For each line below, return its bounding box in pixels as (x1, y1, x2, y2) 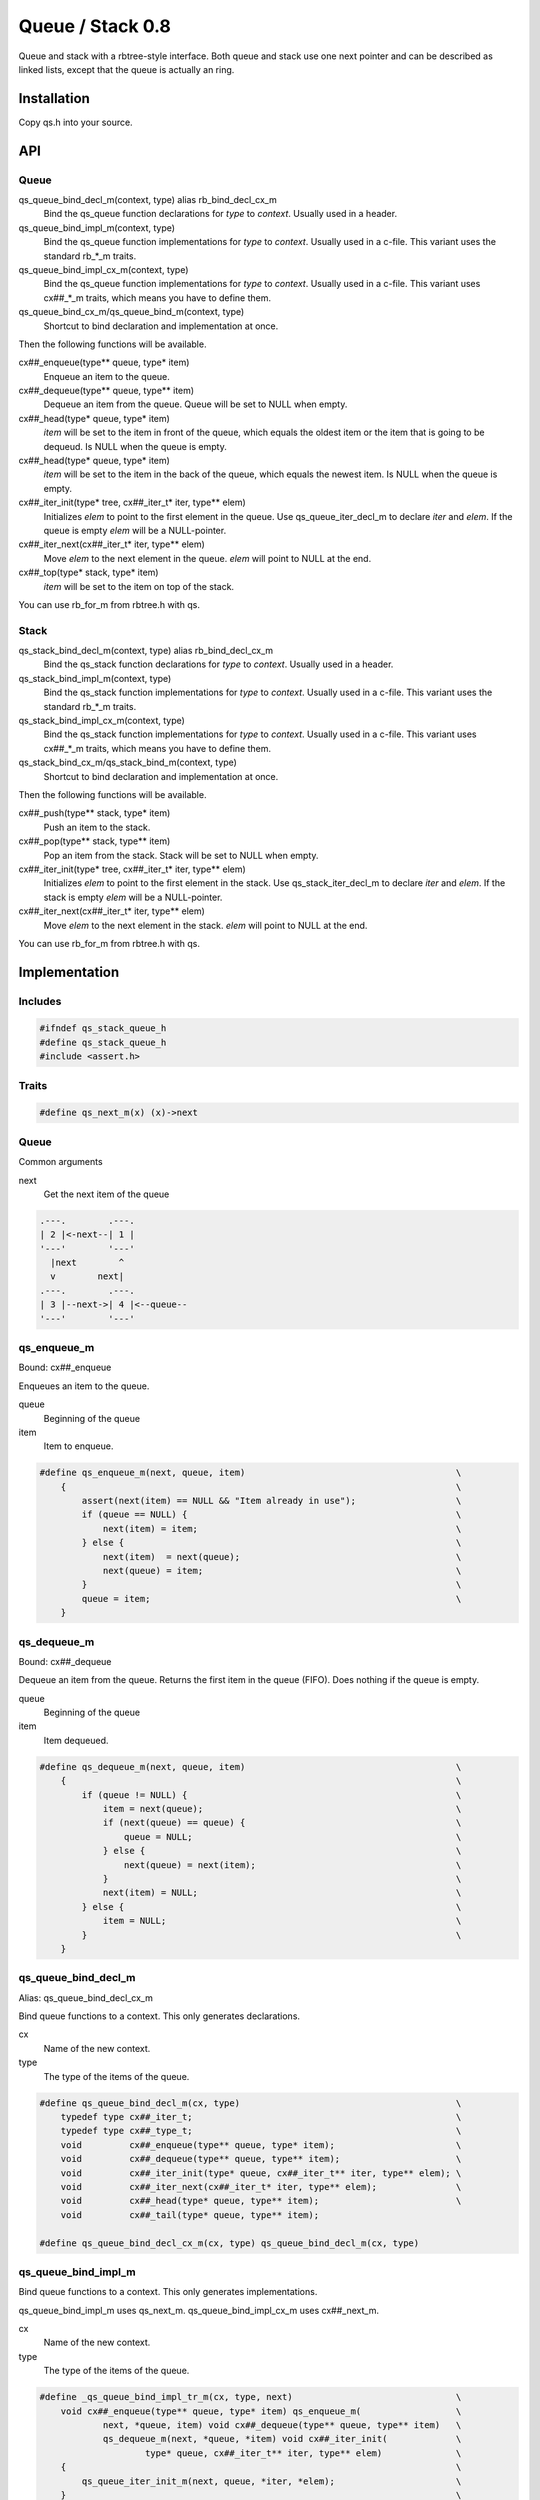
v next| (50, 1271, 125, 1282)
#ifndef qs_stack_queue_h (39, 1023, 167, 1034)
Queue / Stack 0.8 (18, 15, 172, 37)
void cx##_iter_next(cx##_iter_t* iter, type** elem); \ (60, 2181, 462, 2192)
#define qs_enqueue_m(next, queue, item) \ (39, 1467, 462, 1479)
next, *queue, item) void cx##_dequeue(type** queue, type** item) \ (102, 2419, 462, 2430)
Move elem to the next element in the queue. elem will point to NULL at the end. (43, 552, 372, 564)
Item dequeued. (43, 1734, 109, 1746)
